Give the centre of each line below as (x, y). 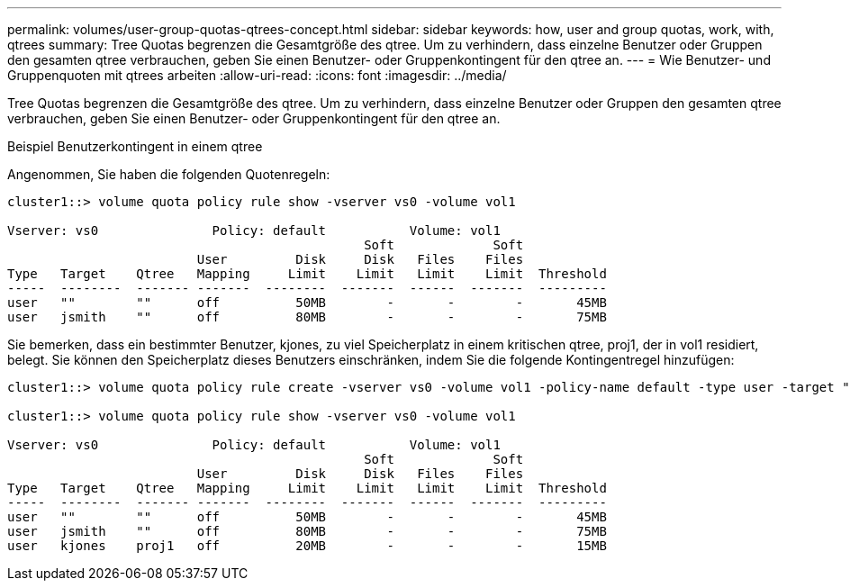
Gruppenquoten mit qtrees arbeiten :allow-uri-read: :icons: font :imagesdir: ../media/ (257, 75)
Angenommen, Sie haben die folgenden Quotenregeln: (169, 174)
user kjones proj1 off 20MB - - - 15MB (307, 546)
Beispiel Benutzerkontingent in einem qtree (135, 146)
